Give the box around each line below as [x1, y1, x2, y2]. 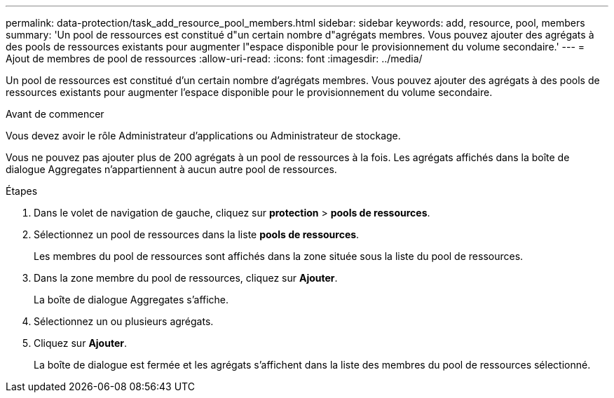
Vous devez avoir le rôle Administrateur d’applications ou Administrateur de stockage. [6, 130, 401, 142]
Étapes [6, 185, 38, 197]
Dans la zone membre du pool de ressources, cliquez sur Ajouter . [34, 272, 338, 284]
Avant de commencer [6, 108, 104, 120]
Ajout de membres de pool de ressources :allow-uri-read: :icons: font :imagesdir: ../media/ [6, 53, 423, 64]
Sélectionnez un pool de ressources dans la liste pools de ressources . [34, 228, 360, 240]
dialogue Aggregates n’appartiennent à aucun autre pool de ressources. [6, 163, 337, 175]
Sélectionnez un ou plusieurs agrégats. [34, 315, 214, 327]
